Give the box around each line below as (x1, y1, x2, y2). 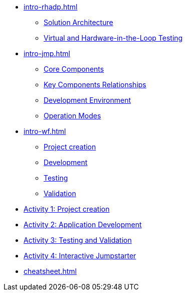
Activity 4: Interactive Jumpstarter (24, 251, 136, 260)
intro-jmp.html (24, 49, 70, 58)
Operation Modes (44, 111, 101, 120)
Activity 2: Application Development (24, 220, 142, 229)
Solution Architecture (44, 18, 113, 27)
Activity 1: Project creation (24, 205, 110, 213)
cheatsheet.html (24, 267, 77, 275)
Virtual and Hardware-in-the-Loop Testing (44, 34, 183, 42)
